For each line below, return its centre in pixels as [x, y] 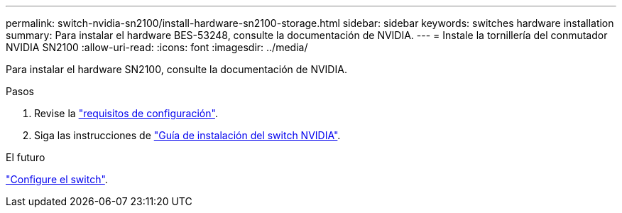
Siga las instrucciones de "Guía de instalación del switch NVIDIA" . [187, 135]
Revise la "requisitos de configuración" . [126, 113]
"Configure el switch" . [57, 179]
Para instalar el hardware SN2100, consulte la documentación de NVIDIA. [176, 69]
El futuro [26, 157]
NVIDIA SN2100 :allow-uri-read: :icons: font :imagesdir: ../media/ [157, 47]
